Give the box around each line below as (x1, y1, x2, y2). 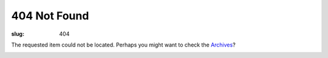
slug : (11, 30, 24, 37)
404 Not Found (11, 9, 89, 22)
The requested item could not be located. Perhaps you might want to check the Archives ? (11, 41, 236, 48)
